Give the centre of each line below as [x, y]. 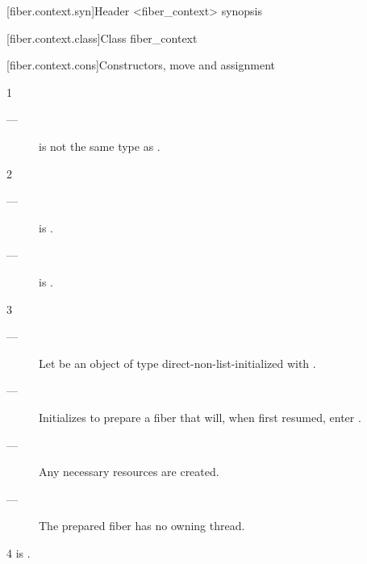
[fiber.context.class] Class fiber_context [102, 38]
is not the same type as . [100, 146]
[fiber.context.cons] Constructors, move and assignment [141, 65]
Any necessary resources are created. [129, 472]
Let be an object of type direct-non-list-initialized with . [177, 363]
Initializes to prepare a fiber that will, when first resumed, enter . [200, 417]
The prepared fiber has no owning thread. [142, 526]
